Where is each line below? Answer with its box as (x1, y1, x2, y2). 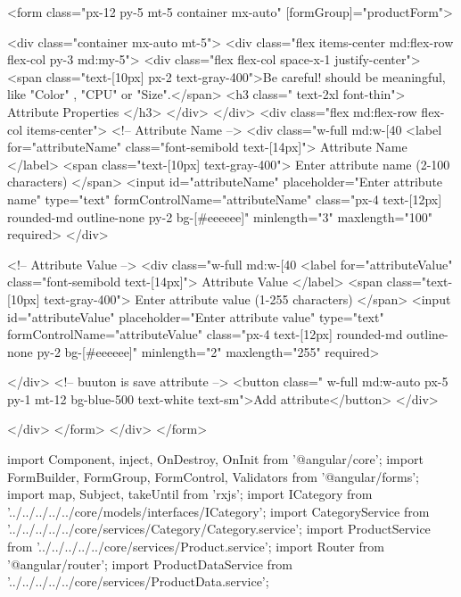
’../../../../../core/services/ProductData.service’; (7, 572, 269, 591)
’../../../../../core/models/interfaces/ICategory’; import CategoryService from (7, 502, 430, 520)
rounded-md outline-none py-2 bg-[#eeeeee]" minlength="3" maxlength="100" (7, 207, 432, 226)
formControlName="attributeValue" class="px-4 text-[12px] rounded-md (7, 325, 403, 344)
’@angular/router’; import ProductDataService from (7, 554, 293, 573)
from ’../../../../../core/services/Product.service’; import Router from (7, 537, 384, 556)
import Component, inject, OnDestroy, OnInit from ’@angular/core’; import (7, 450, 424, 468)
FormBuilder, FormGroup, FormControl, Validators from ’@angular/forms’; (7, 467, 419, 485)
